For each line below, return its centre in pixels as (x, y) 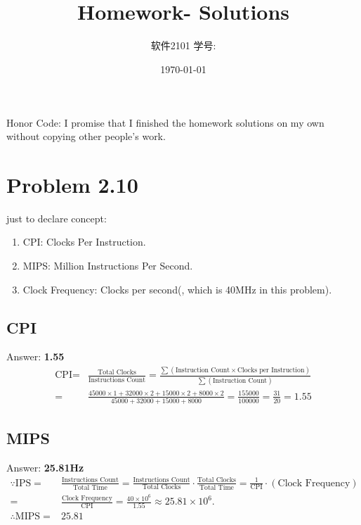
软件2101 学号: (183, 45)
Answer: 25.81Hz (45, 467)
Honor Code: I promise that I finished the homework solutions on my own (165, 122)
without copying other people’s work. (86, 136)
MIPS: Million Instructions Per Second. (108, 265)
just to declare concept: (57, 218)
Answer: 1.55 (35, 356)
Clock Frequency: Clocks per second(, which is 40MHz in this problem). (177, 289)
